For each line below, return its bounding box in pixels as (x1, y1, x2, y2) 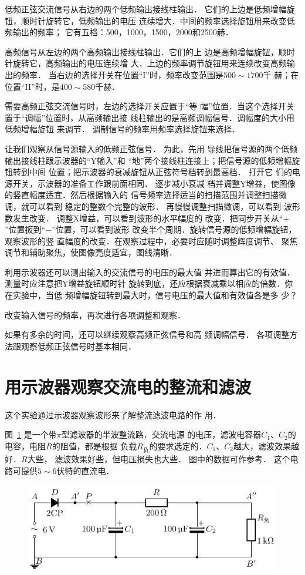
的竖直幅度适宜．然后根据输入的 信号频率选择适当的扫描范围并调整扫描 (5, 189, 279, 201)
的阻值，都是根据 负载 (52, 439, 137, 452)
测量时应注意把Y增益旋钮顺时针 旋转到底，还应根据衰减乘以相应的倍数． (5, 277, 285, 290)
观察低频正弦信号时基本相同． (21, 339, 136, 352)
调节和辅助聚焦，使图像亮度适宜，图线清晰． (5, 246, 177, 258)
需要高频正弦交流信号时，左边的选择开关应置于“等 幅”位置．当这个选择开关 (5, 100, 294, 112)
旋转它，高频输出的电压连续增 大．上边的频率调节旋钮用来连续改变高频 (12, 57, 287, 69)
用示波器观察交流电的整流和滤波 (5, 374, 252, 398)
